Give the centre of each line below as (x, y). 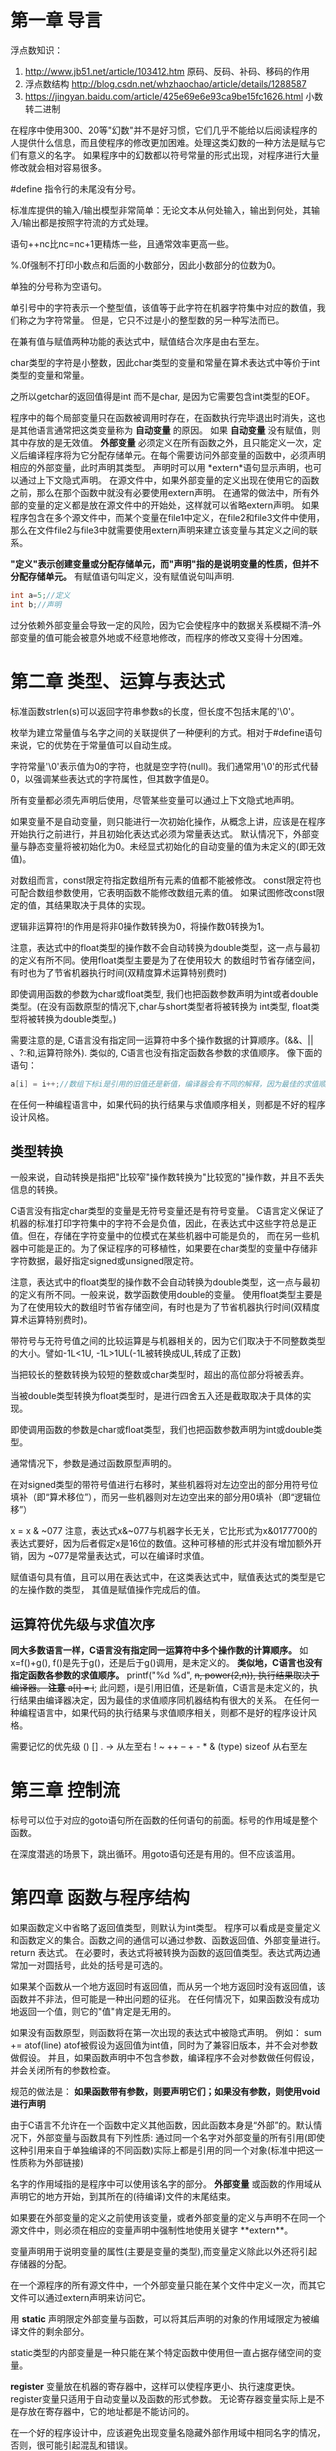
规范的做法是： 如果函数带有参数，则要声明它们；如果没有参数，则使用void (165, 2091)
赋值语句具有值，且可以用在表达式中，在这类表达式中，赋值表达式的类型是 (163, 1577)
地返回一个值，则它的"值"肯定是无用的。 (93, 2011)
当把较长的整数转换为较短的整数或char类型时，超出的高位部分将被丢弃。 (160, 1375)
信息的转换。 (36, 1190)
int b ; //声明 (36, 604)
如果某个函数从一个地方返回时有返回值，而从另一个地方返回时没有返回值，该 (168, 1986)
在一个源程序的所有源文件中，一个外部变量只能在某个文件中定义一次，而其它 (168, 2285)
